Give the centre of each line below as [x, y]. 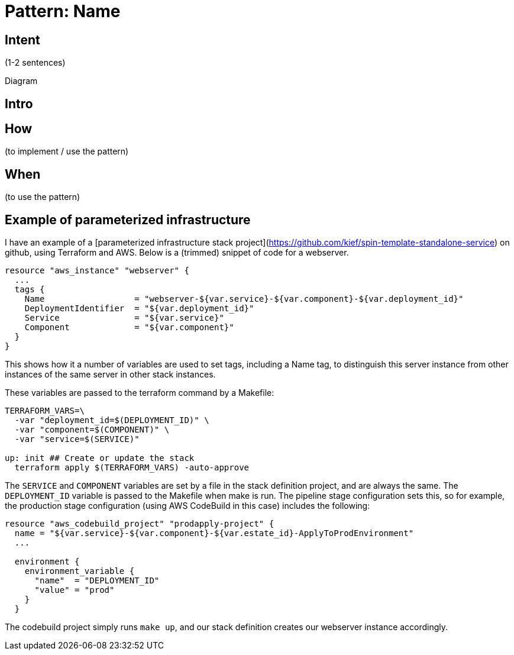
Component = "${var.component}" [129, 327]
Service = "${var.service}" [124, 318]
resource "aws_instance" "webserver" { [97, 271]
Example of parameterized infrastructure [128, 220]
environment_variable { [80, 571]
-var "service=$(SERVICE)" [77, 439]
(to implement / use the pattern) [67, 151]
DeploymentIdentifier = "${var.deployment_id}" [139, 309]
